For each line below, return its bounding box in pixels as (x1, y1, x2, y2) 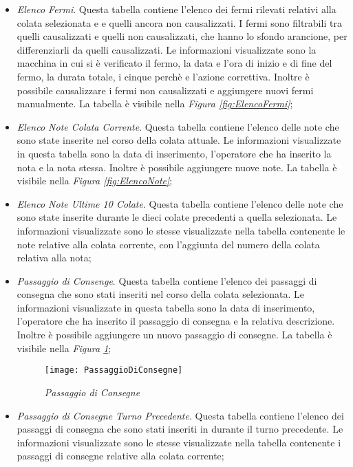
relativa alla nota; (17, 250, 92, 265)
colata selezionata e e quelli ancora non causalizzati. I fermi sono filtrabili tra (17, 15, 342, 30)
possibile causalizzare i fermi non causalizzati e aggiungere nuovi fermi (17, 83, 314, 97)
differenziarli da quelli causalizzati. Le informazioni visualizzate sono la (17, 42, 317, 56)
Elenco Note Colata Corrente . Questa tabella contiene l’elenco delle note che (17, 119, 339, 133)
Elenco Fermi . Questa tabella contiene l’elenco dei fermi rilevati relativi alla (17, 2, 336, 16)
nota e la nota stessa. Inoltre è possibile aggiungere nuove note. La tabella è (17, 160, 337, 174)
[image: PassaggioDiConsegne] (44, 365, 183, 376)
